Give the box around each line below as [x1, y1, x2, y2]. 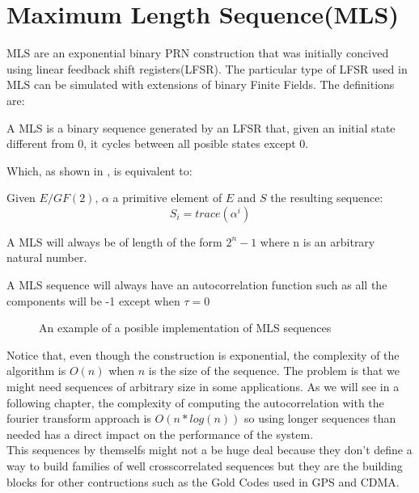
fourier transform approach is [6, 410, 151, 427]
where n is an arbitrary [260, 233, 375, 250]
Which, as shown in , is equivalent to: [6, 162, 193, 179]
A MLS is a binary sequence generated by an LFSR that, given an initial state [6, 119, 396, 136]
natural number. [6, 249, 87, 266]
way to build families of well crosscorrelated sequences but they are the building [6, 457, 403, 474]
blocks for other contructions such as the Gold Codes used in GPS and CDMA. [6, 473, 400, 490]
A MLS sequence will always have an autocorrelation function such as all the [6, 276, 387, 293]
